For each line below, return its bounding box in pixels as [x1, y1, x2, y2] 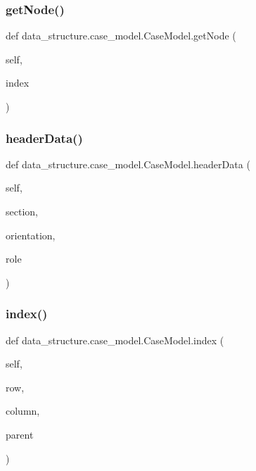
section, [6, 204, 38, 218]
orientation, [6, 227, 56, 242]
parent [6, 427, 34, 441]
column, [6, 403, 40, 418]
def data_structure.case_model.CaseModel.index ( [6, 332, 224, 347]
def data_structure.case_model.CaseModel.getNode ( [6, 28, 236, 43]
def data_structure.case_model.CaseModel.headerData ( [6, 156, 250, 171]
